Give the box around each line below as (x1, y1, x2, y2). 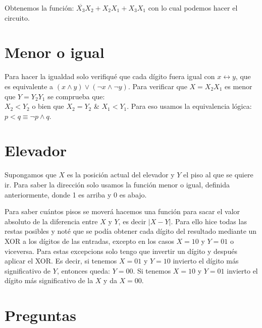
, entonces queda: (57, 265, 110, 276)
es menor (225, 81, 252, 91)
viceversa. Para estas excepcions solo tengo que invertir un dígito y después (5, 245, 237, 256)
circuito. (5, 12, 30, 23)
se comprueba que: (47, 91, 105, 101)
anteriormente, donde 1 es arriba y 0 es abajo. (5, 189, 147, 200)
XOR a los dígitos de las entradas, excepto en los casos (5, 235, 174, 246)
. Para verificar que (128, 81, 187, 91)
